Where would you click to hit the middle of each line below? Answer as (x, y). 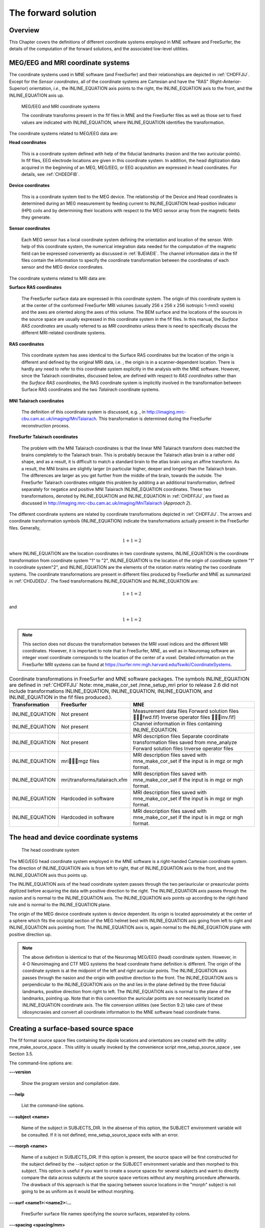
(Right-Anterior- (225, 82)
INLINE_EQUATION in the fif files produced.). (61, 698)
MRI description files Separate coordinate (181, 736)
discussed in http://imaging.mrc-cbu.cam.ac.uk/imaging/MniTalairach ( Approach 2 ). (106, 503)
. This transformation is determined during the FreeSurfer (154, 419)
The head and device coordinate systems (74, 837)
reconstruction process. (45, 425)
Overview (24, 30)
